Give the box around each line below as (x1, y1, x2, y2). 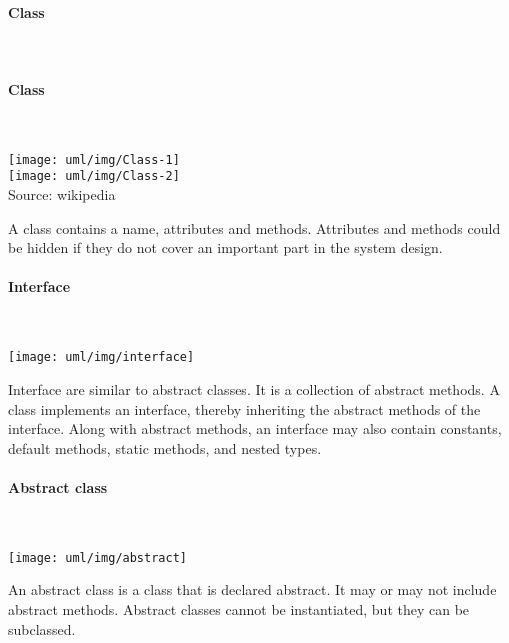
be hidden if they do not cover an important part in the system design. (8, 237, 443, 258)
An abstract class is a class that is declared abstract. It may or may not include (8, 579, 497, 600)
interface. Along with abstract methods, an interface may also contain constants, (8, 418, 502, 439)
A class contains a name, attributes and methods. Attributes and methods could (8, 217, 501, 238)
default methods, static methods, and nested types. (8, 437, 322, 458)
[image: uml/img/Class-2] (8, 169, 180, 184)
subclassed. (8, 618, 76, 639)
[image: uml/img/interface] (8, 350, 195, 365)
